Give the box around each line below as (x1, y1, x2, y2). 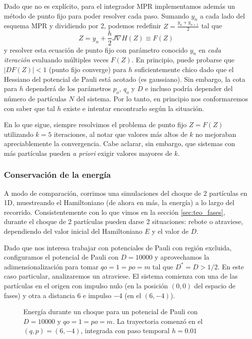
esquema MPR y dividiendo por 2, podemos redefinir (4, 20, 161, 31)
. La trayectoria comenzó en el (113, 316, 203, 326)
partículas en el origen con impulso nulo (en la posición (4, 281, 168, 291)
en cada (199, 44, 221, 55)
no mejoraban (195, 129, 236, 139)
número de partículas (4, 93, 67, 103)
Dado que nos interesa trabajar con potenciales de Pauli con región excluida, (4, 242, 232, 252)
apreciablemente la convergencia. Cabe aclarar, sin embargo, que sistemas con (4, 138, 235, 149)
